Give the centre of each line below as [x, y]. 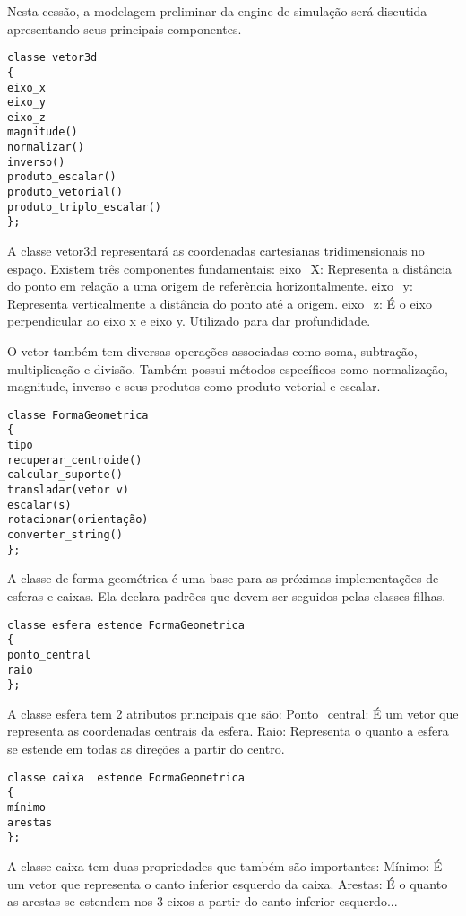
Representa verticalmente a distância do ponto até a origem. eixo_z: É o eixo [220, 303]
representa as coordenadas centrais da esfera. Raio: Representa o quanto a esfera [228, 731]
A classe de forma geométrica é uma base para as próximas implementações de [223, 578]
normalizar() [46, 148]
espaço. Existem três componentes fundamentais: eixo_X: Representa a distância [230, 268]
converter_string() [65, 535]
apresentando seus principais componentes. [125, 28]
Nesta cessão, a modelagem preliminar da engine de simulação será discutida [217, 11]
